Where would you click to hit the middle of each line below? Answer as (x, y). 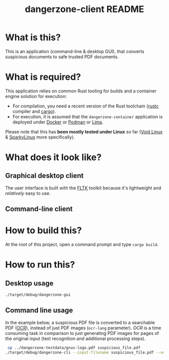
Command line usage (39, 311)
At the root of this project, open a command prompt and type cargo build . (82, 245)
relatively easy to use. (28, 193)
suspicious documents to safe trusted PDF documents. (62, 57)
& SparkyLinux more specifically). (40, 137)
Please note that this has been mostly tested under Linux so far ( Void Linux (84, 132)
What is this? (33, 37)
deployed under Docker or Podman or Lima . (58, 122)
